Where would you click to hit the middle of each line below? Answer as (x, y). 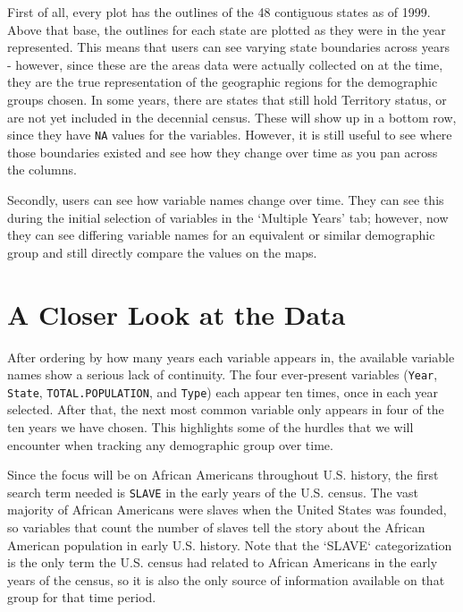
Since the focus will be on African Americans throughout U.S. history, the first (223, 475)
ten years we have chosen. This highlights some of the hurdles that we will (210, 427)
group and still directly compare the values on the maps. (162, 252)
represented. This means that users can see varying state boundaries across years (228, 47)
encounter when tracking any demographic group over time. (170, 444)
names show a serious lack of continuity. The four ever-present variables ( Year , (223, 374)
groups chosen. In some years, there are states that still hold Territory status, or (227, 99)
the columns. (42, 170)
